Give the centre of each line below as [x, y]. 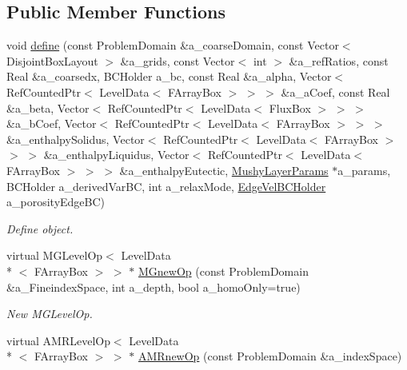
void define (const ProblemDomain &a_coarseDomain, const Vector [173, 45]
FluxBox [290, 107]
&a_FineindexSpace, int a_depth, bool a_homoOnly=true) [154, 286]
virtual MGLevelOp [55, 255]
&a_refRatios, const [339, 60]
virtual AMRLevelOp [58, 340]
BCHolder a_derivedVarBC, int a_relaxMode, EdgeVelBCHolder [166, 186]
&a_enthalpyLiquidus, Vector [116, 155]
